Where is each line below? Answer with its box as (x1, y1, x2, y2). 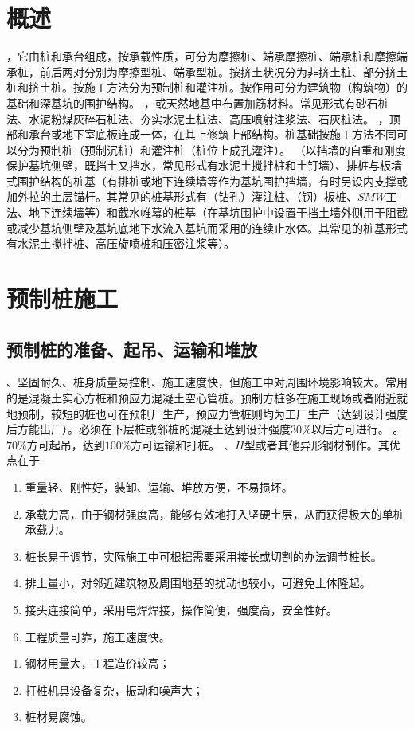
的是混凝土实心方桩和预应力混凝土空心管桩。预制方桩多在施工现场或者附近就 (6, 390, 408, 406)
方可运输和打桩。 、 (131, 436, 236, 453)
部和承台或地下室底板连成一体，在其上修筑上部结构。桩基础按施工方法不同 (6, 126, 396, 143)
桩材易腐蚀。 (25, 708, 92, 725)
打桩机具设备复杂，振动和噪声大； (25, 681, 204, 698)
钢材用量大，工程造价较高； (25, 655, 170, 672)
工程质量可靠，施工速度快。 (25, 628, 170, 645)
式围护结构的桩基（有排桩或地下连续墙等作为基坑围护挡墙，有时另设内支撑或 (6, 172, 408, 189)
